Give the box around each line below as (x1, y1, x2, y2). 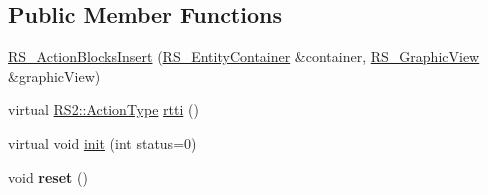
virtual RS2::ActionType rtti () (8, 99, 199, 120)
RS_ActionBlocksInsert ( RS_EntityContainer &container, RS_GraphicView (8, 46, 480, 67)
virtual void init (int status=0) (8, 132, 197, 153)
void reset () (8, 166, 88, 187)
